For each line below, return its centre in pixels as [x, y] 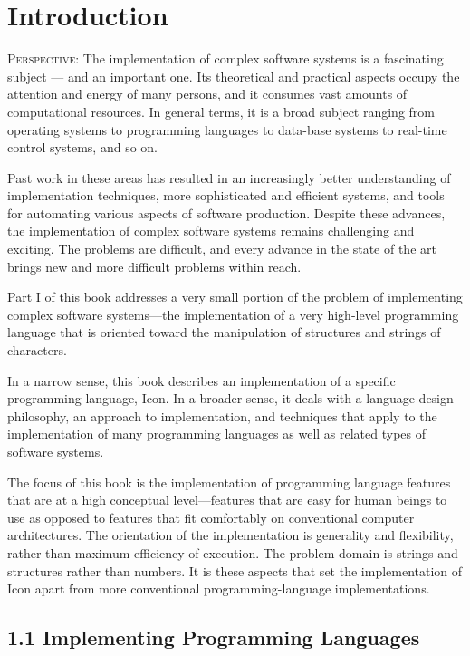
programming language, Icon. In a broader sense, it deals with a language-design [230, 398]
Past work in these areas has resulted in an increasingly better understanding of [229, 177]
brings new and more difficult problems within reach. [154, 266]
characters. [37, 350]
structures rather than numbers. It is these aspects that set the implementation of [235, 570]
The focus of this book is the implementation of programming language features [229, 482]
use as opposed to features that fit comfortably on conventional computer [211, 517]
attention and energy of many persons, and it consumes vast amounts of [207, 94]
